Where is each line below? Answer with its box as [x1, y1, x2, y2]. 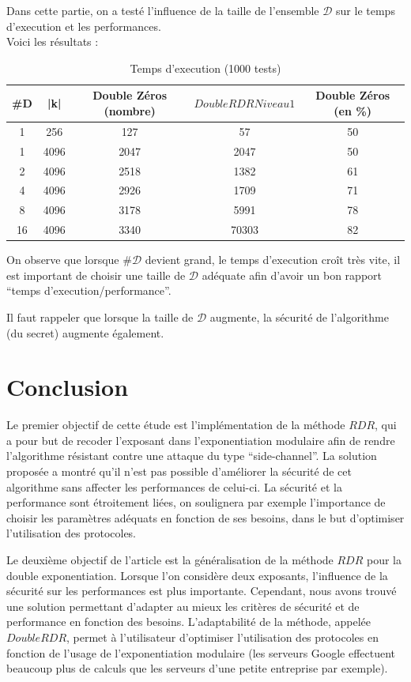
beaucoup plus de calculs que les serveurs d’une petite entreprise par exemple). [6, 660, 388, 676]
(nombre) [104, 102, 156, 119]
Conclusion [6, 371, 129, 403]
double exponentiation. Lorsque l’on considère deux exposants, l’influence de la [6, 567, 388, 583]
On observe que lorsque [6, 251, 119, 268]
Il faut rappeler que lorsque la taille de [6, 308, 194, 325]
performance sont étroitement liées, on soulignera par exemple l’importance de [6, 494, 386, 511]
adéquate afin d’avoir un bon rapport [202, 266, 382, 283]
